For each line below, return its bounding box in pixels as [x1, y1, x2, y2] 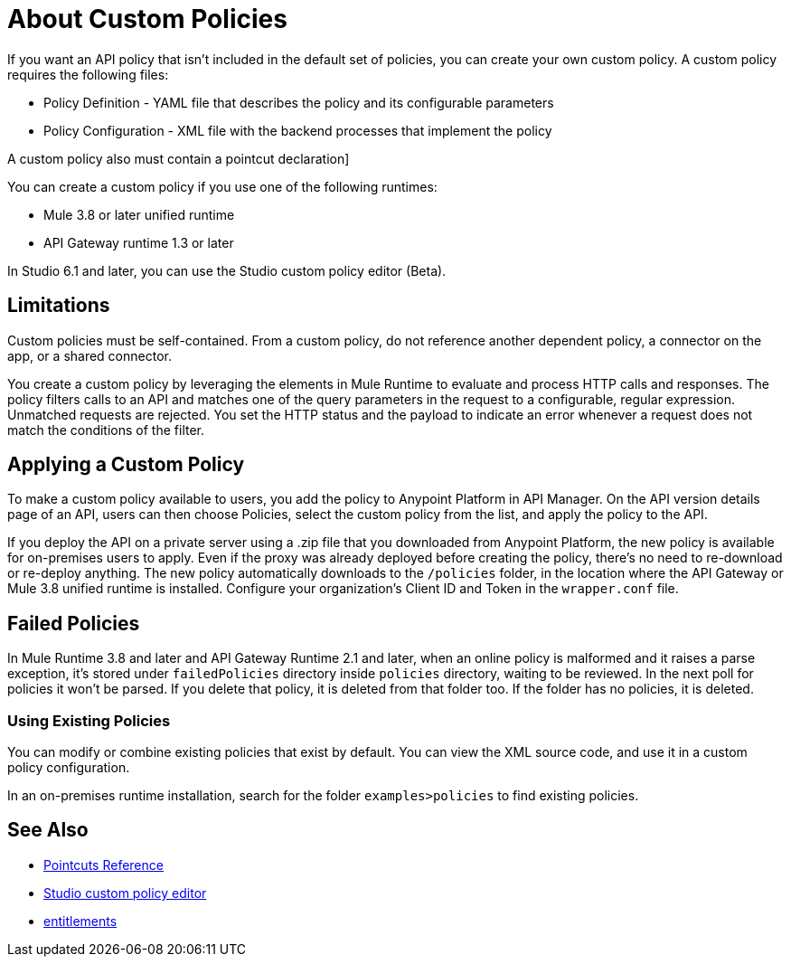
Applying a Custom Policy [7, 453, 245, 477]
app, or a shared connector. [7, 347, 172, 364]
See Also [7, 818, 89, 842]
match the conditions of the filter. [7, 421, 205, 438]
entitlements [43, 912, 118, 929]
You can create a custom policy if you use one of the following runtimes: [7, 178, 438, 194]
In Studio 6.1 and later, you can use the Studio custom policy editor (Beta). [7, 262, 447, 279]
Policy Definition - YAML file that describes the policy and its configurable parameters [43, 94, 554, 110]
